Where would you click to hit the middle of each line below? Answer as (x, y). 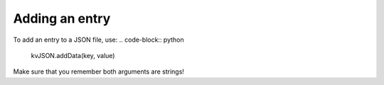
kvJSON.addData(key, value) (73, 55)
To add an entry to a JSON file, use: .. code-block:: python (98, 40)
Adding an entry (62, 18)
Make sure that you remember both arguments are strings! (99, 72)
